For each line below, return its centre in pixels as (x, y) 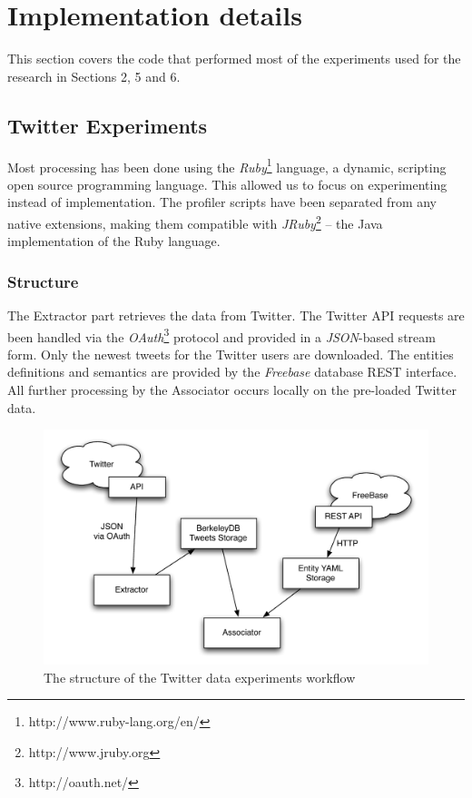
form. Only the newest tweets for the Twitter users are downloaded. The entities (231, 354)
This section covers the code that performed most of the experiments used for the (234, 59)
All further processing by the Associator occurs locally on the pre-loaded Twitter (232, 390)
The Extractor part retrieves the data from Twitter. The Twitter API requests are (236, 315)
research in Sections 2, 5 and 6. (94, 76)
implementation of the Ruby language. (114, 241)
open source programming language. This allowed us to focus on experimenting (227, 184)
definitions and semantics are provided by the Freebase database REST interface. (232, 372)
